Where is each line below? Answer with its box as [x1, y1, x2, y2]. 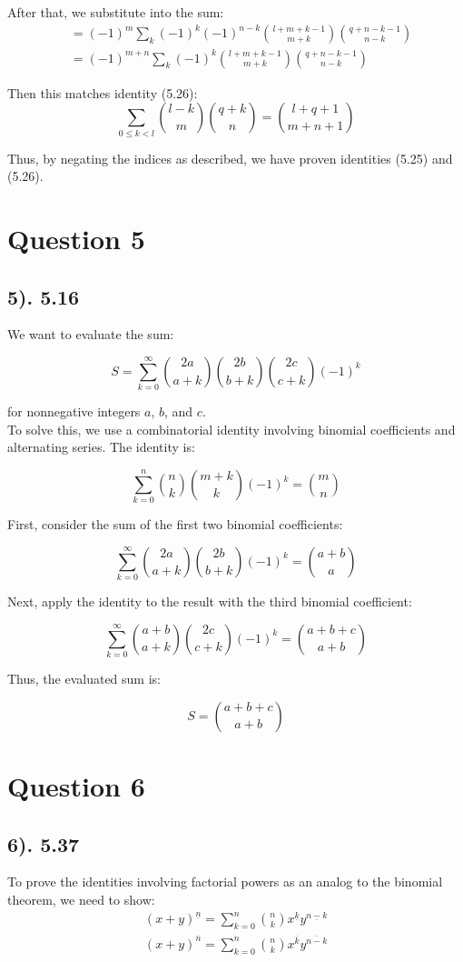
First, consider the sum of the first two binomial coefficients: [7, 515, 343, 534]
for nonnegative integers [7, 402, 141, 421]
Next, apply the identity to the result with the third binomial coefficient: [7, 592, 412, 611]
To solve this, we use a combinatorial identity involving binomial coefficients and [7, 419, 456, 438]
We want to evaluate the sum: [7, 325, 174, 344]
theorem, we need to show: [7, 889, 155, 908]
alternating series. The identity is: [7, 437, 195, 456]
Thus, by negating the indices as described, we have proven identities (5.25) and [7, 148, 453, 167]
